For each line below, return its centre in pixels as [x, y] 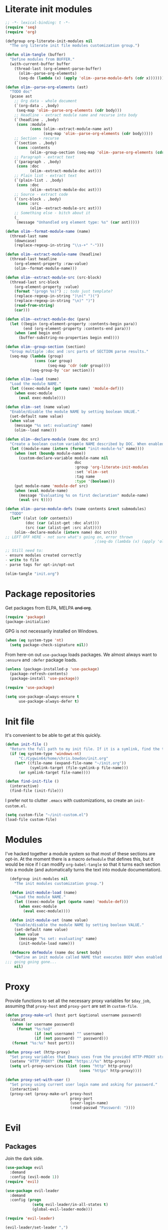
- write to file [22, 560]
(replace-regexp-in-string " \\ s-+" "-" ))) [59, 245]
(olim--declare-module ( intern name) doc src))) [66, 532]
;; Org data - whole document [46, 101]
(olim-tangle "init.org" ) [32, 574]
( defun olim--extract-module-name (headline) [53, 254]
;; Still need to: [24, 551]
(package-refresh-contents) [39, 674]
